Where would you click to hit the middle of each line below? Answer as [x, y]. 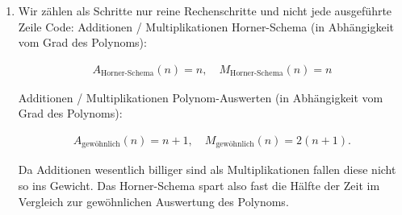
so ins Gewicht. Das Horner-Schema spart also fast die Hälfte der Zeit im [199, 186]
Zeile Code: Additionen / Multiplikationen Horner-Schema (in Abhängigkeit [206, 26]
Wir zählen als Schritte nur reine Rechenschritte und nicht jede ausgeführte [205, 10]
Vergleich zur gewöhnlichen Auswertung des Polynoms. [153, 201]
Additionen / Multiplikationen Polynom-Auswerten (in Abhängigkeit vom [201, 97]
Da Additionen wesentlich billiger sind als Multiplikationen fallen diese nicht [207, 170]
